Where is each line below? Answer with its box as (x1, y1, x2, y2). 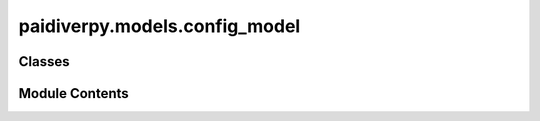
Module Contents (18, 85, 129, 102)
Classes (18, 53, 70, 70)
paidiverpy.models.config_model (18, 15, 301, 37)
